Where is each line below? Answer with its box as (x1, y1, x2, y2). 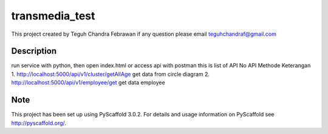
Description (11, 46, 57, 56)
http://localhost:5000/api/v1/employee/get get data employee (11, 79, 165, 86)
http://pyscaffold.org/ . (11, 119, 67, 127)
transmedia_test (11, 9, 95, 22)
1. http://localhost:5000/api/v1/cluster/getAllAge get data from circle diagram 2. (11, 70, 210, 78)
